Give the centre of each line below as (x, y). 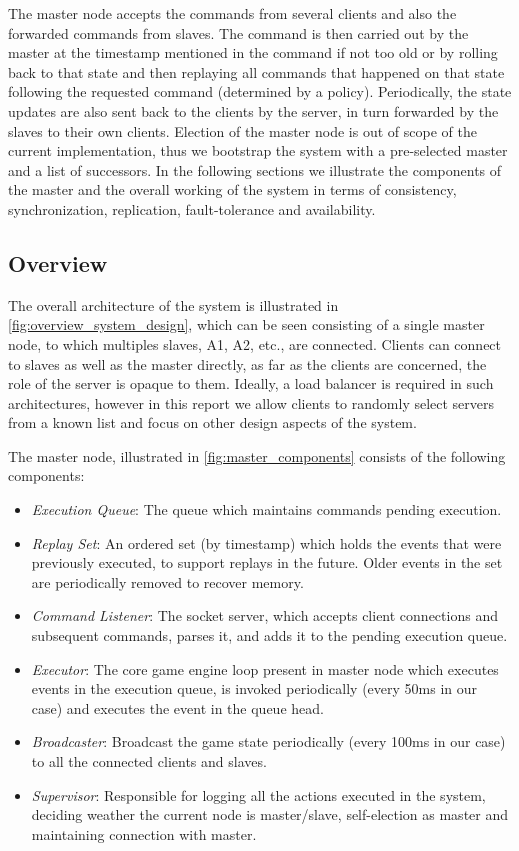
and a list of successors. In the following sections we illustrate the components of (255, 169)
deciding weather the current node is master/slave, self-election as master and (270, 814)
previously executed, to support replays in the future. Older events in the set (267, 562)
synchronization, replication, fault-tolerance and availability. (192, 208)
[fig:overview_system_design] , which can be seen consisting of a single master (246, 324)
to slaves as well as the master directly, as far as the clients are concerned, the (247, 363)
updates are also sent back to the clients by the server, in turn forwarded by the (253, 110)
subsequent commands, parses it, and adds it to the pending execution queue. (269, 635)
